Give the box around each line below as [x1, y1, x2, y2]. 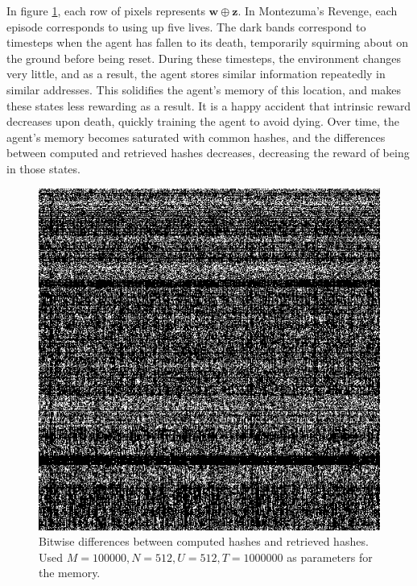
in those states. [6, 160, 81, 177]
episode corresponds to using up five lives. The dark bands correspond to [6, 18, 366, 35]
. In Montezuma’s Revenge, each [237, 2, 398, 19]
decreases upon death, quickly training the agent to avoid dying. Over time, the [6, 113, 399, 130]
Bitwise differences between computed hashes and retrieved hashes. [39, 533, 369, 550]
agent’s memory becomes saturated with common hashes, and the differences [6, 128, 386, 145]
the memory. [39, 564, 101, 581]
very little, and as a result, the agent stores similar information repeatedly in [6, 65, 386, 82]
